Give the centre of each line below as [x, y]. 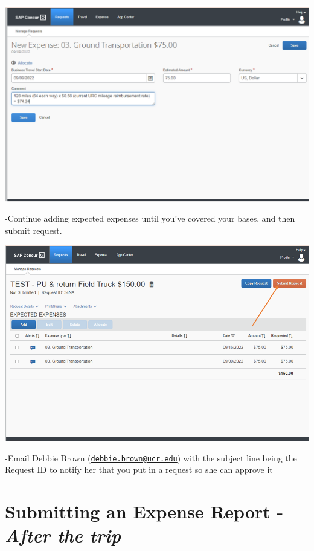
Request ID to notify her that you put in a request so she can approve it [139, 470]
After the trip [63, 535]
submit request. [34, 230]
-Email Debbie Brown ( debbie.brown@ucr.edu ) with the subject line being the [151, 457]
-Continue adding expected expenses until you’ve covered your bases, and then [150, 218]
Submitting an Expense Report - [144, 511]
